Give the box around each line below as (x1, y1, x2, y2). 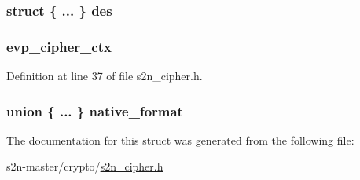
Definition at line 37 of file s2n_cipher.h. (6, 68, 203, 84)
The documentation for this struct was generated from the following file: (6, 131, 354, 148)
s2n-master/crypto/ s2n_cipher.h (6, 158, 163, 174)
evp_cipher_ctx (6, 36, 112, 56)
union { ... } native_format (6, 101, 183, 120)
